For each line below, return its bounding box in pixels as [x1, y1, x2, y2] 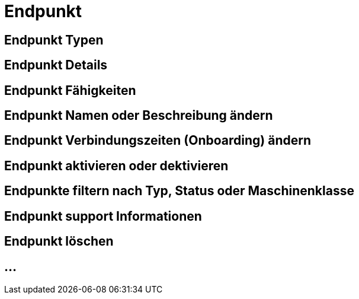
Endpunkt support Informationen [4, 208, 202, 224]
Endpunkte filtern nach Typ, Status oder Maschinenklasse [4, 183, 354, 199]
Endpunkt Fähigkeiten [4, 82, 136, 98]
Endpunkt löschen [4, 234, 114, 249]
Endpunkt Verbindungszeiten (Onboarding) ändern [4, 133, 312, 148]
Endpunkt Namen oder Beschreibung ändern [4, 108, 273, 123]
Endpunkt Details [4, 58, 108, 73]
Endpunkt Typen [4, 32, 104, 47]
